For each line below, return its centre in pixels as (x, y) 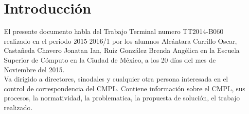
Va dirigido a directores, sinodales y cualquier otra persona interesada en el (116, 79)
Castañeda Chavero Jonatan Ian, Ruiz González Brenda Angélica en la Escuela (122, 50)
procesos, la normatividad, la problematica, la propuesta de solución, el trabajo (122, 98)
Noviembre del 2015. (34, 69)
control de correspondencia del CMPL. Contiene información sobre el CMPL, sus (124, 88)
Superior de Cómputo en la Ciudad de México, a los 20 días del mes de (110, 59)
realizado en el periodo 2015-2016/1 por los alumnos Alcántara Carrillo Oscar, (121, 41)
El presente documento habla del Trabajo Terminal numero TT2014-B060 (114, 31)
